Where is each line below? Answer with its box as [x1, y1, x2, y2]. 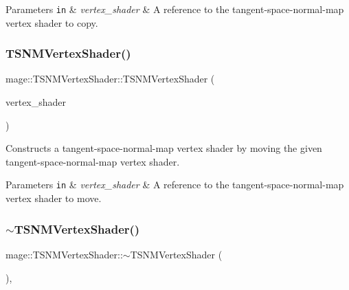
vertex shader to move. [5, 191, 102, 205]
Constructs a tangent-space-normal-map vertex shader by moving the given [5, 141, 322, 155]
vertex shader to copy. [5, 15, 98, 30]
